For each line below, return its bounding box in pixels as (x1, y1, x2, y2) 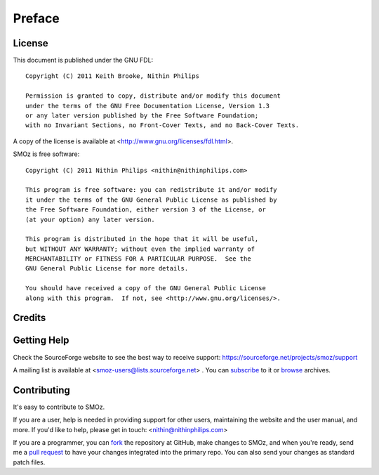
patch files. (13, 457, 46, 467)
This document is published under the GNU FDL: (13, 56, 154, 65)
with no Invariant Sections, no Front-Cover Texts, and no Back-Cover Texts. (25, 122, 300, 129)
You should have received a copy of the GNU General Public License (25, 285, 266, 292)
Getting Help (13, 334, 69, 346)
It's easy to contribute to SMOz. (13, 403, 105, 411)
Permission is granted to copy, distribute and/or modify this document (25, 92, 281, 100)
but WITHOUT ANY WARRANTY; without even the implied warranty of (25, 245, 255, 253)
